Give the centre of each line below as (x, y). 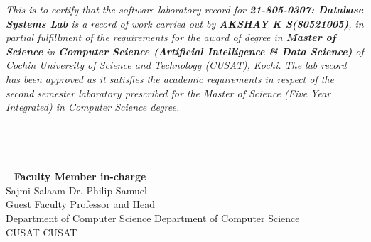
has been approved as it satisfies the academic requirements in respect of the (170, 78)
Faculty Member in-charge (80, 176)
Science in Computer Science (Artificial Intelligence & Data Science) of (185, 51)
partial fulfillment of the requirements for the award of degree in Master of (171, 37)
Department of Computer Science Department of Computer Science (153, 218)
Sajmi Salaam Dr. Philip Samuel (76, 190)
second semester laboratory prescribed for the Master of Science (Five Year (168, 93)
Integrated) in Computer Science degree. (93, 107)
